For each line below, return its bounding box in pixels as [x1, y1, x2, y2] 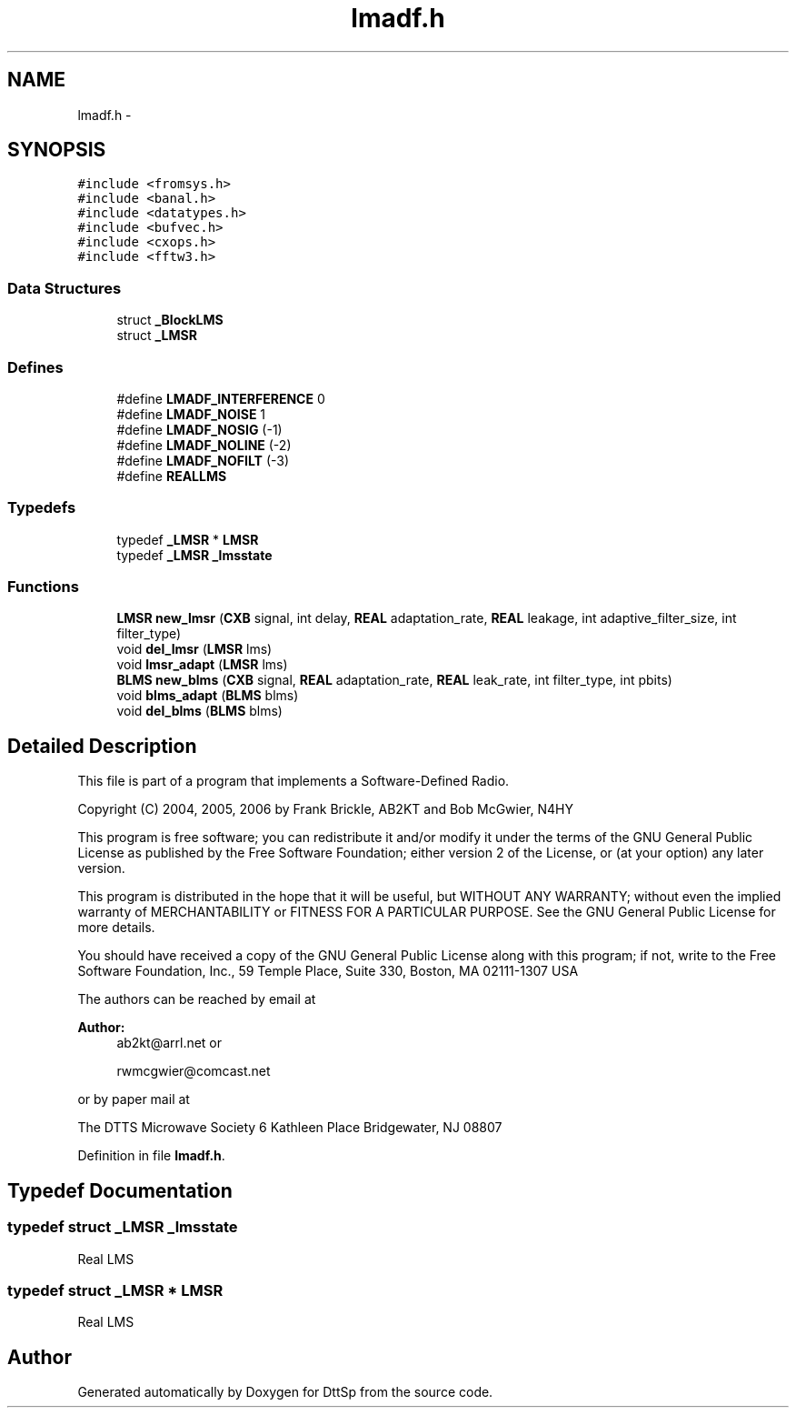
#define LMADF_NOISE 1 [116, 406, 266, 422]
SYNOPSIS [7, 138, 106, 162]
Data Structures [7, 278, 122, 297]
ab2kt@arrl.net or [116, 1035, 223, 1051]
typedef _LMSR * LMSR [116, 531, 259, 547]
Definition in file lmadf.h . [77, 1148, 225, 1164]
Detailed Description [7, 734, 197, 758]
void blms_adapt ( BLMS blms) [116, 687, 299, 704]
